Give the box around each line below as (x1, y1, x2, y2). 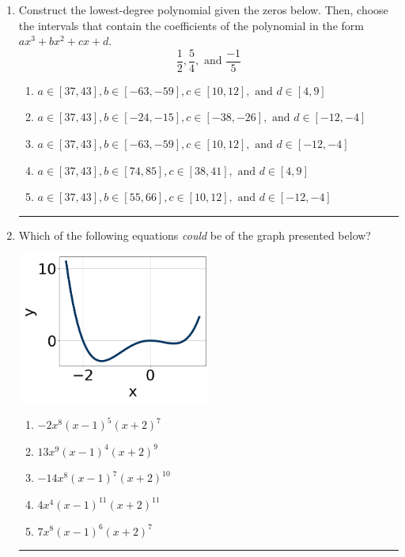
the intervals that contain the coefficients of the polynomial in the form (18, 17, 364, 33)
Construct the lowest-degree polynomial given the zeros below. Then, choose (18, 2, 388, 17)
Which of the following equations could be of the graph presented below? (18, 226, 371, 243)
